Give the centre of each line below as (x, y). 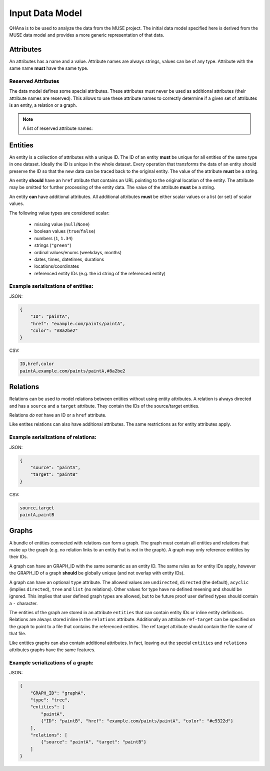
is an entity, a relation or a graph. (43, 105)
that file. (18, 634)
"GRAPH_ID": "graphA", (58, 693)
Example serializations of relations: (53, 437)
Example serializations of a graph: (51, 663)
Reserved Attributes (34, 81)
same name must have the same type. (49, 68)
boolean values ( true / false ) (65, 231)
